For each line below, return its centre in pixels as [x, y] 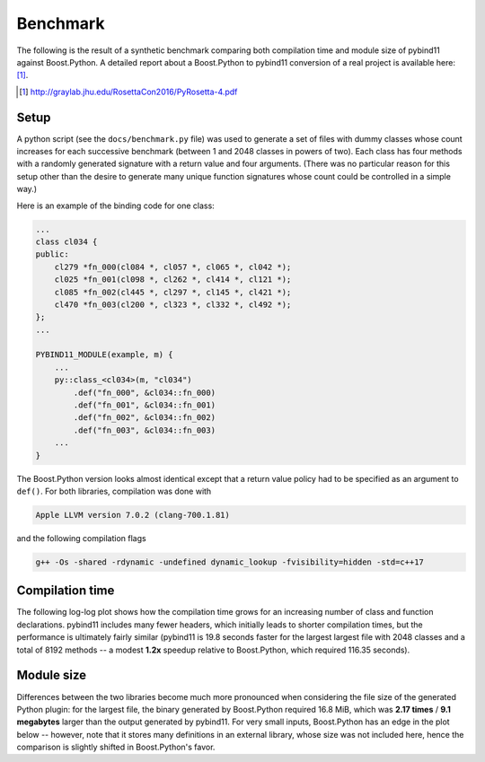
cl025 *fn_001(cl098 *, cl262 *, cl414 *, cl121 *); [173, 280]
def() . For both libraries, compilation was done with [114, 491]
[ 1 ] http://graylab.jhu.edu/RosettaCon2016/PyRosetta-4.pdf [128, 92]
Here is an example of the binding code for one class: [115, 206]
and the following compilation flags [82, 538]
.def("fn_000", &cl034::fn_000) [144, 392]
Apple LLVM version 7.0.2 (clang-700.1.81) [133, 515]
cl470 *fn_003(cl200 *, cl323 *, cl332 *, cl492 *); [173, 304]
